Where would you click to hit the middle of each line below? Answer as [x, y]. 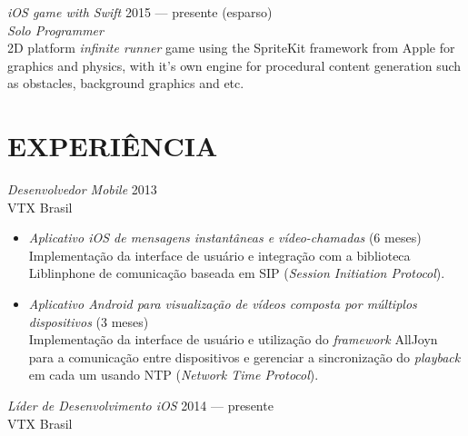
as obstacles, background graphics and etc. [126, 83]
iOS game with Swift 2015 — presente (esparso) [140, 12]
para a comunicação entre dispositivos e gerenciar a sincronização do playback [244, 357]
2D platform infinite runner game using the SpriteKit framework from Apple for [231, 48]
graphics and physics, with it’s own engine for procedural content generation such [234, 65]
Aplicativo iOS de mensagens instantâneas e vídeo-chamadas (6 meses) [225, 238]
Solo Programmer [55, 30]
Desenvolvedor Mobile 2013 [82, 189]
